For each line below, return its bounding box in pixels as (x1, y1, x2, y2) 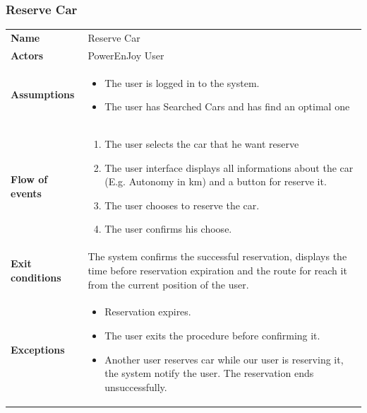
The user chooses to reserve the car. (104, 197, 260, 212)
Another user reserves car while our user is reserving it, (104, 351, 344, 366)
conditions (11, 269, 61, 284)
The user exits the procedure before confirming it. (104, 327, 320, 342)
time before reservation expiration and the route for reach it (88, 262, 347, 277)
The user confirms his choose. (104, 221, 232, 236)
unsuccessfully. (104, 379, 167, 394)
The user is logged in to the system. (104, 75, 260, 90)
